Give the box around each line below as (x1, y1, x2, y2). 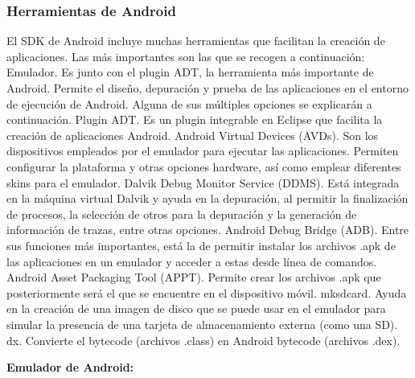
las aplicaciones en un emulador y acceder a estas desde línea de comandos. (6, 253, 377, 269)
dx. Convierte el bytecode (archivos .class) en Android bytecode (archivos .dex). (6, 331, 401, 348)
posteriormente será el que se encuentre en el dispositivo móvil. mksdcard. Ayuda (6, 284, 407, 301)
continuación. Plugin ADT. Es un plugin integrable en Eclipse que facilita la (6, 111, 383, 128)
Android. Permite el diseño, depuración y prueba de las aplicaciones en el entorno (6, 80, 409, 96)
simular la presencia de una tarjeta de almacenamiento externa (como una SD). (6, 315, 398, 332)
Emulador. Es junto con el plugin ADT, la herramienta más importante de (6, 64, 374, 80)
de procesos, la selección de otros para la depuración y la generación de (6, 205, 357, 222)
